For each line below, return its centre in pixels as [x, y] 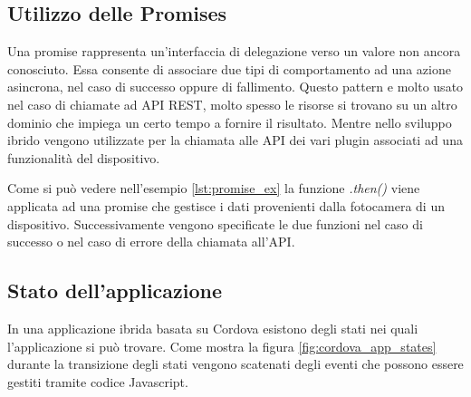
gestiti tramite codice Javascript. [98, 381]
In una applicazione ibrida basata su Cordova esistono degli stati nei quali [213, 328]
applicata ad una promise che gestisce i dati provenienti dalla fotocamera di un [226, 205]
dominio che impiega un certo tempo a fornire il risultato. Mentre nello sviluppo [230, 122]
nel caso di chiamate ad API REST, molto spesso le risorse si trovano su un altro [232, 104]
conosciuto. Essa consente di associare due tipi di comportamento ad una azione [229, 68]
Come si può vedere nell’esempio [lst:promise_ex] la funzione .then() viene [214, 188]
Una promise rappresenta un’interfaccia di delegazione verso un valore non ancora [234, 51]
